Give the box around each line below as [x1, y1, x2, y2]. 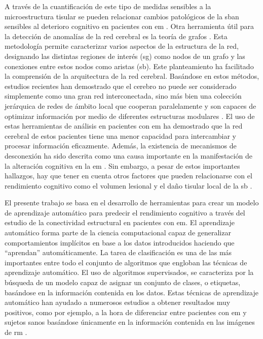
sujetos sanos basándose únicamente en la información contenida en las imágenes [5, 317, 255, 327]
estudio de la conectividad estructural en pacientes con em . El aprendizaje [5, 217, 235, 228]
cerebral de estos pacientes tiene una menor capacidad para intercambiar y [5, 130, 236, 141]
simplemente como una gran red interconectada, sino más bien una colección [5, 90, 242, 101]
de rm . [5, 327, 27, 337]
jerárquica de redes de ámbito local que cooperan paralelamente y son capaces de [5, 100, 256, 111]
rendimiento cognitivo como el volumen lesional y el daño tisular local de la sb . [5, 180, 252, 191]
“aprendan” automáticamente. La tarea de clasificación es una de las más [5, 247, 232, 258]
